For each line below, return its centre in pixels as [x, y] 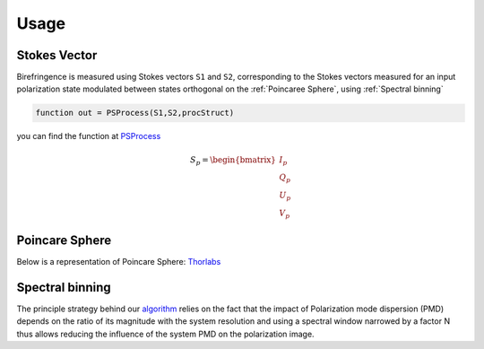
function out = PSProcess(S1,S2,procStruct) [135, 113]
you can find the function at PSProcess [89, 136]
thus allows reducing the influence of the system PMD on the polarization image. [165, 334]
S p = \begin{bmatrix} [233, 161]
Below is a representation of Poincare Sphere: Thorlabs [119, 262]
